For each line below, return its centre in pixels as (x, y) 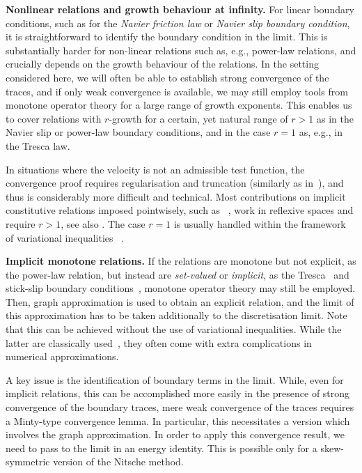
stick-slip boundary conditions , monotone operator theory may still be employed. (181, 288)
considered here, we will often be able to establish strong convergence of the (167, 77)
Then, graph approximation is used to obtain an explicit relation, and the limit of (180, 301)
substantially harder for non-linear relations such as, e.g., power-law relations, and (181, 50)
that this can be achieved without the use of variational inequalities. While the (174, 329)
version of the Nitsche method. (118, 462)
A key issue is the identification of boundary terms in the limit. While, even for (175, 379)
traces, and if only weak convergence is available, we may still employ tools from (177, 91)
